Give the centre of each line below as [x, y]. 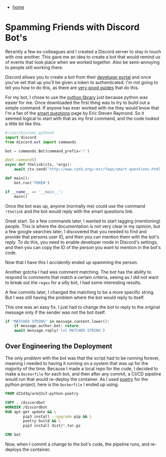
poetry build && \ [42, 421]
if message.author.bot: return [46, 326]
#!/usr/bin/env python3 [30, 133]
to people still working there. [34, 67]
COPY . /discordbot [25, 402]
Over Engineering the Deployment [59, 346]
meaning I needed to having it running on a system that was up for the [77, 363]
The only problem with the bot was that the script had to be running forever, [83, 358]
